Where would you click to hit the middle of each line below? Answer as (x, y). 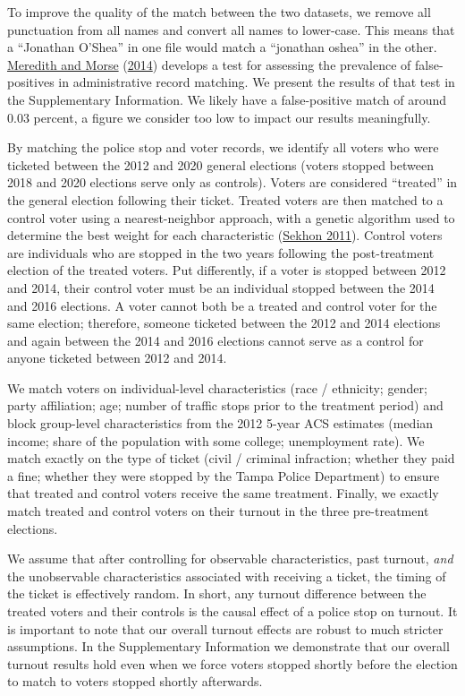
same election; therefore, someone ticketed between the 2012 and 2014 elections (224, 323)
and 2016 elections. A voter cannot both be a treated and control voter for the (222, 305)
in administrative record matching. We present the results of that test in (257, 82)
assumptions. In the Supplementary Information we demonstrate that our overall (228, 646)
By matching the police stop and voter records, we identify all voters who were (223, 147)
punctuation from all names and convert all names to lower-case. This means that (231, 29)
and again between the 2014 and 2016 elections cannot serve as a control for (216, 340)
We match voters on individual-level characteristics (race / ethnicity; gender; (217, 387)
